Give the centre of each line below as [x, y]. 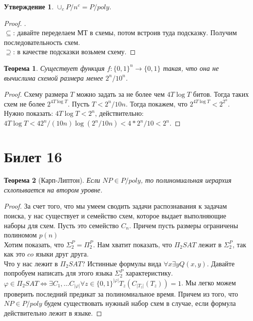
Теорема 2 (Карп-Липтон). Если [52, 180]
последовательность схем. [42, 42]
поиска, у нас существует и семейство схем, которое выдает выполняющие [115, 215]
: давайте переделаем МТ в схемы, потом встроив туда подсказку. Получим [125, 32]
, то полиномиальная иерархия [186, 180]
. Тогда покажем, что [157, 103]
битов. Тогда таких [221, 94]
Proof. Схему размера [36, 94]
